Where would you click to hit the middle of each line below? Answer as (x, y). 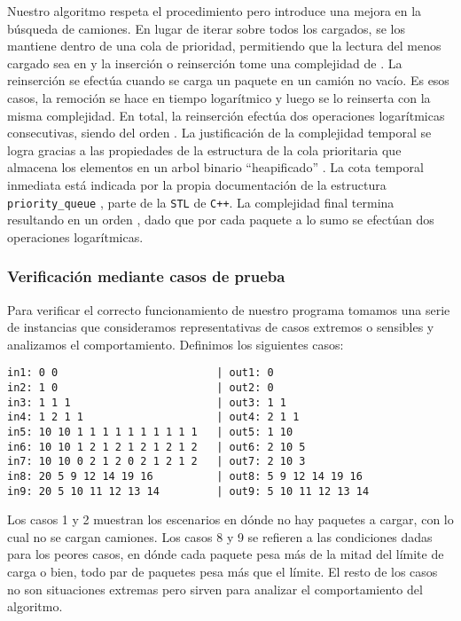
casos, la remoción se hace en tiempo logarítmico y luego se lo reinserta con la (219, 97)
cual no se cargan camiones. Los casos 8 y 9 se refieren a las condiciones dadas (220, 536)
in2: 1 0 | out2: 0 (141, 388)
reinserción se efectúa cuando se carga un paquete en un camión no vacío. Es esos (228, 80)
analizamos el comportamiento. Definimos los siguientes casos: (176, 344)
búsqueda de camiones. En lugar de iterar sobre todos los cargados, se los (206, 28)
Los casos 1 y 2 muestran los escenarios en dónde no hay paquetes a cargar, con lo (230, 519)
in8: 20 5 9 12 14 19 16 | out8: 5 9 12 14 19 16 (185, 476)
